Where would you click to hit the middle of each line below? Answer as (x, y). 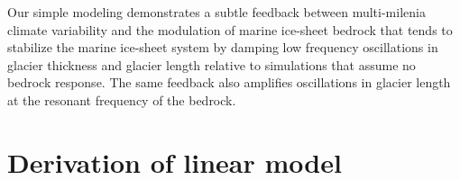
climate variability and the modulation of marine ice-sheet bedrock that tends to (230, 29)
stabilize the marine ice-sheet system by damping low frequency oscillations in (223, 47)
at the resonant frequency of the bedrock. (122, 99)
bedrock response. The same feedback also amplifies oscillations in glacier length (229, 82)
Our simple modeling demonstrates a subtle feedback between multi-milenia (216, 12)
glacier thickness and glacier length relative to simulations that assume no (212, 64)
